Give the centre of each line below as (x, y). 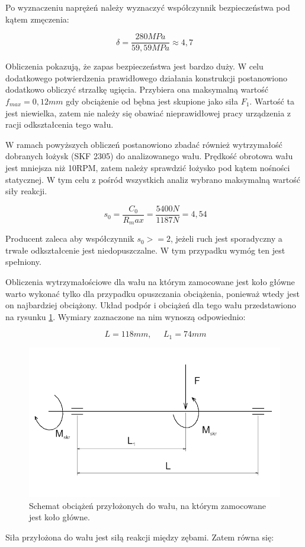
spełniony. (23, 262)
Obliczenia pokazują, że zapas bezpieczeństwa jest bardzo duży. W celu (134, 66)
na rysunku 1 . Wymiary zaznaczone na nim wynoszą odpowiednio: (126, 316)
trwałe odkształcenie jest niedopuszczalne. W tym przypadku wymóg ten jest (145, 250)
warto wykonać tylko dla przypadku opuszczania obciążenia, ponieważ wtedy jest (152, 293)
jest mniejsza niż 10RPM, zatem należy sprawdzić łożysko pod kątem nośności (148, 167)
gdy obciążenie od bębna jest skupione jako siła (152, 101)
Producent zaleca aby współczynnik (70, 238)
